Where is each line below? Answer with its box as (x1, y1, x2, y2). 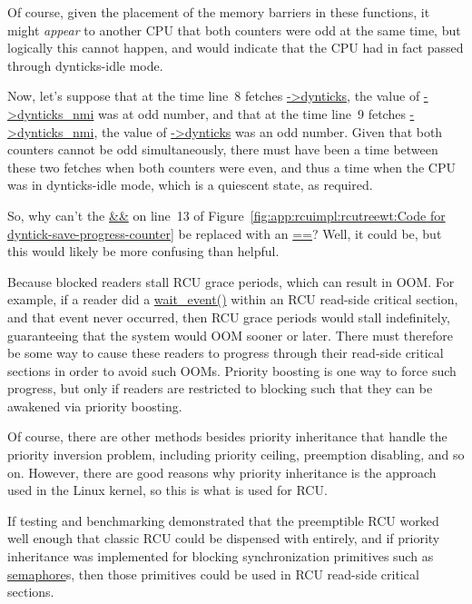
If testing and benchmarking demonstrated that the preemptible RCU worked (7, 510, 439, 530)
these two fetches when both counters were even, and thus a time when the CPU (7, 157, 457, 176)
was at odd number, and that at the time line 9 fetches (98, 104, 406, 123)
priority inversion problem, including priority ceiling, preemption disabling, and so (7, 445, 465, 464)
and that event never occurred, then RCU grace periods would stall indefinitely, (7, 307, 450, 326)
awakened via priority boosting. (7, 396, 182, 415)
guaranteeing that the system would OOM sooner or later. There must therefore (7, 325, 453, 344)
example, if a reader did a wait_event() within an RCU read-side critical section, (7, 290, 458, 309)
